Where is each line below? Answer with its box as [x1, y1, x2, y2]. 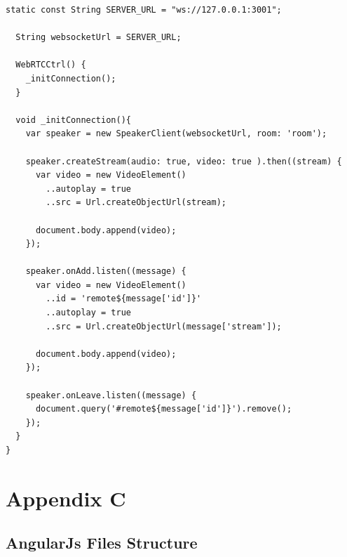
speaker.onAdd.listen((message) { [25, 266, 186, 277]
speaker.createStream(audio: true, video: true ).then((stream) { [25, 156, 342, 166]
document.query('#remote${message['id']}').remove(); [35, 404, 292, 414]
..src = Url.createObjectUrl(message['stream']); [46, 321, 282, 332]
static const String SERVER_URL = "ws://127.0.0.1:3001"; [6, 5, 282, 15]
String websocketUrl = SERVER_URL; [15, 32, 182, 43]
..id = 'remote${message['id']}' [46, 294, 202, 304]
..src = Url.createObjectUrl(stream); [46, 197, 226, 208]
